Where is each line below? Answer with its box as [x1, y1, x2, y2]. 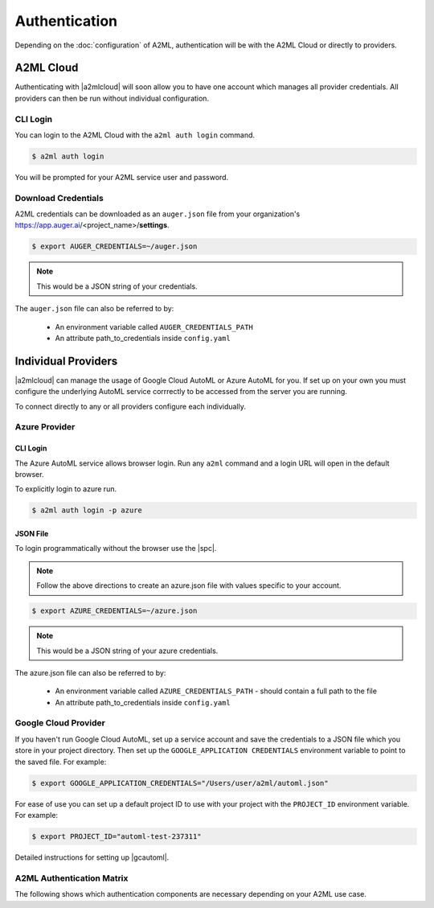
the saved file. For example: [14, 757, 107, 766]
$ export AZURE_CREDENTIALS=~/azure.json [31, 606, 198, 615]
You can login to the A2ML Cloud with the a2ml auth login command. [14, 129, 256, 140]
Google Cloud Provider [14, 717, 106, 729]
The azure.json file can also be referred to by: [14, 668, 166, 677]
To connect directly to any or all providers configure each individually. [14, 401, 247, 411]
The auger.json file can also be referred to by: [14, 304, 174, 314]
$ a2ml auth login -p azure [31, 506, 142, 515]
